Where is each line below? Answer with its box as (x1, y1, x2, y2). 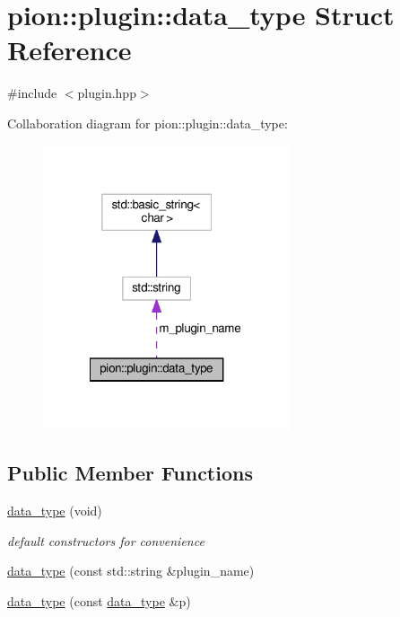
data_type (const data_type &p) (7, 591, 191, 610)
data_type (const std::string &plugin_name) (7, 561, 255, 580)
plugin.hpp (77, 84, 136, 102)
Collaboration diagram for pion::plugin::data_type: (7, 113, 288, 132)
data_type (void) (7, 501, 102, 520)
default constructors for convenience (7, 531, 204, 550)
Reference (7, 31, 132, 68)
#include (7, 84, 57, 102)
